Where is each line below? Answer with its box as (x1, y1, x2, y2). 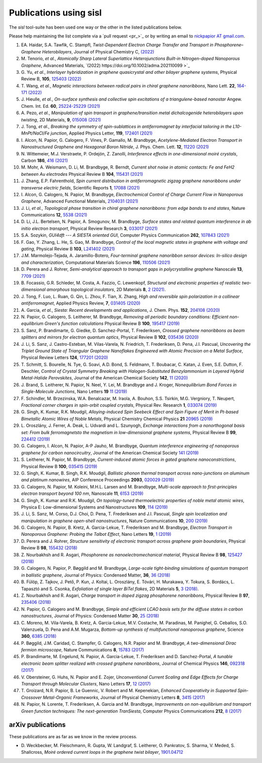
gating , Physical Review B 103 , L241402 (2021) (21, 246, 115, 252)
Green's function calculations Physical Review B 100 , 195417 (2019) (44, 321, 180, 326)
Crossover (21, 695, 42, 700)
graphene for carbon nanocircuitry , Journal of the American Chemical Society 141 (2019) (21, 450, 199, 456)
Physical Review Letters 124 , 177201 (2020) (21, 355, 108, 360)
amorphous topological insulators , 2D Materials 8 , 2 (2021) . (46, 287, 166, 292)
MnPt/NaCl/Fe (21, 130, 50, 136)
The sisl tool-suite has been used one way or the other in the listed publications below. (9, 24, 182, 30)
